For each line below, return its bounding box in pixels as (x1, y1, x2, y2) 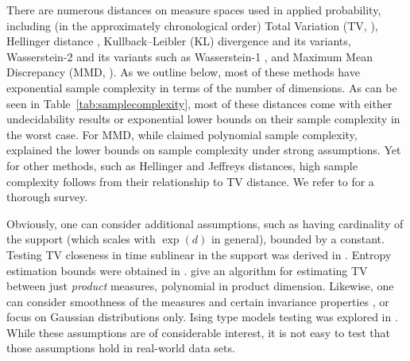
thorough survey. (6, 188, 88, 205)
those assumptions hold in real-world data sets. (6, 340, 235, 356)
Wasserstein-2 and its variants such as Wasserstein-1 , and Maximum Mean (6, 48, 373, 64)
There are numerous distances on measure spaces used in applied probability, (6, 2, 381, 17)
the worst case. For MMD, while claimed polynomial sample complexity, (6, 126, 358, 142)
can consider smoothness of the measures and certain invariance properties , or (6, 293, 389, 309)
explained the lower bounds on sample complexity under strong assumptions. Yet (6, 142, 401, 158)
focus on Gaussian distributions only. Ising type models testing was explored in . (6, 309, 398, 325)
